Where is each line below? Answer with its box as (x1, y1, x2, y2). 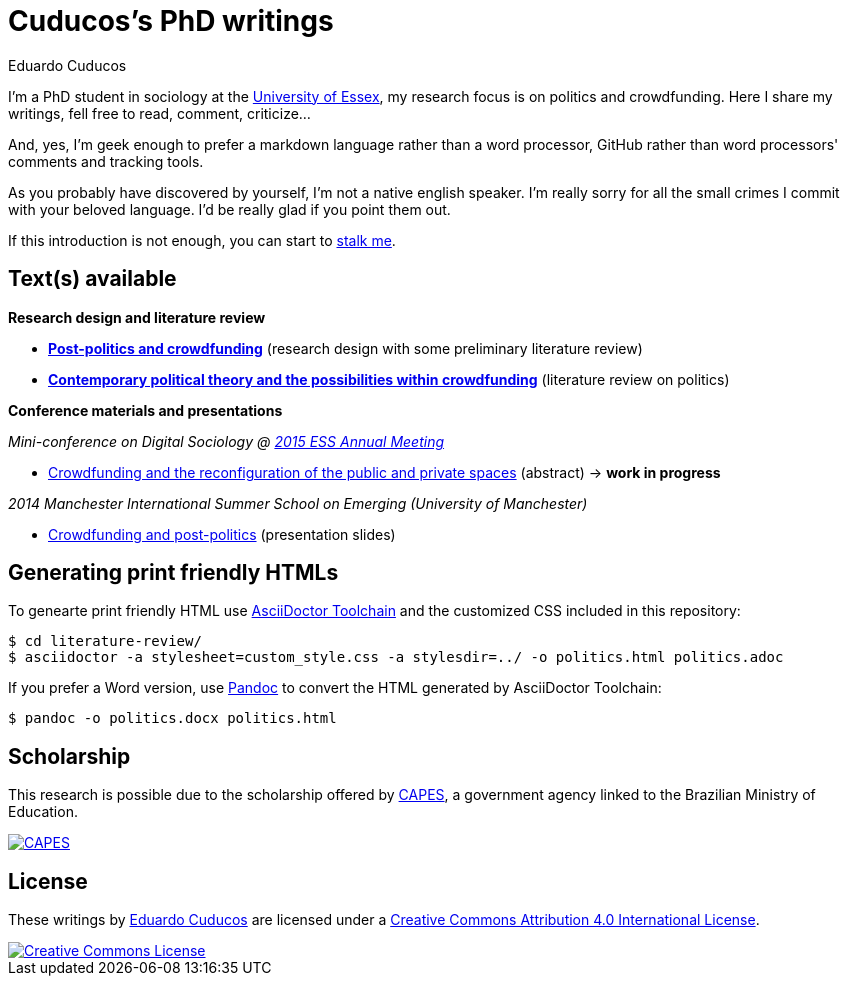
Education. (8, 803, 78, 821)
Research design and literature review (8, 308, 266, 326)
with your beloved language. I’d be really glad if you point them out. (8, 200, 451, 218)
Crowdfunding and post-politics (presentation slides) (48, 525, 396, 543)
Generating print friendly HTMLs (8, 560, 339, 586)
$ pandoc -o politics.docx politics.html (8, 710, 337, 727)
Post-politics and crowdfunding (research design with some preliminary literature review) (48, 339, 643, 357)
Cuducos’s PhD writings (8, 4, 334, 38)
